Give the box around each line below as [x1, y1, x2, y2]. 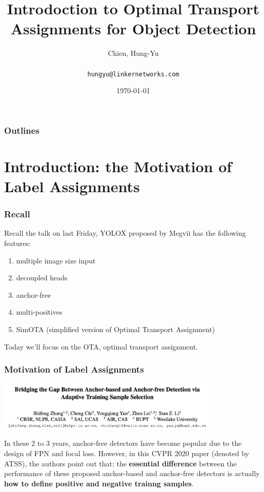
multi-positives [16, 306, 63, 317]
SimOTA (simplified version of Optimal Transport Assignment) [16, 324, 215, 335]
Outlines [4, 124, 39, 136]
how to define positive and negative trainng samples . [4, 478, 194, 488]
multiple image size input [16, 255, 96, 265]
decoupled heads [16, 272, 68, 283]
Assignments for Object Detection [10, 18, 256, 39]
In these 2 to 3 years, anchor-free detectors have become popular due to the [4, 438, 242, 448]
